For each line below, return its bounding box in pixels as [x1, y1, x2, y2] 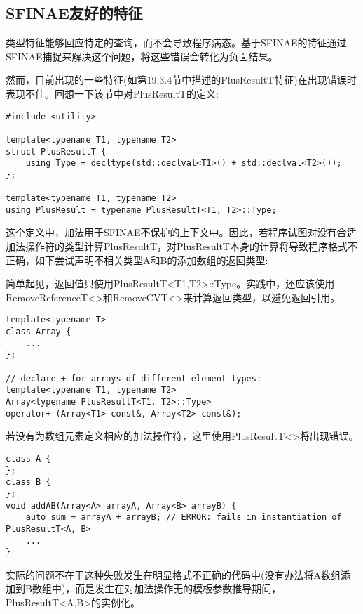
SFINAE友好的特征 [6, 2, 143, 24]
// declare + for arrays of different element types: [6, 373, 262, 384]
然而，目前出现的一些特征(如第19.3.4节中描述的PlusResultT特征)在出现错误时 [6, 72, 357, 87]
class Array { [6, 327, 71, 337]
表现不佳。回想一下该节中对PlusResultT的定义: [6, 86, 219, 100]
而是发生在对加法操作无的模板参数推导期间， [75, 581, 282, 596]
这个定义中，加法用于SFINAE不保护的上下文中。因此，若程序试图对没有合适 [6, 225, 357, 240]
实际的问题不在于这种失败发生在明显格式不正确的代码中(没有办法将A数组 [6, 567, 341, 582]
